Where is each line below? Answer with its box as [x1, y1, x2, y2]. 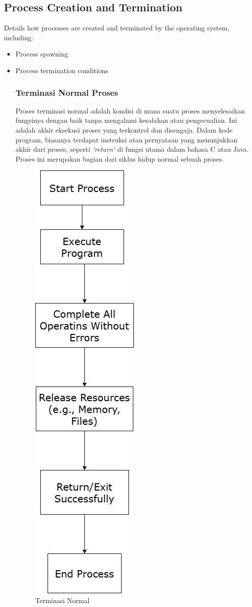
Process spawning [15, 49, 68, 59]
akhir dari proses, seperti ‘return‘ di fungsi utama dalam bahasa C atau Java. [15, 144, 249, 154]
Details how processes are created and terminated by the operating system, [4, 23, 230, 33]
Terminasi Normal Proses [15, 86, 118, 98]
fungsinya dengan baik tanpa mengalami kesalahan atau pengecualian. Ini [15, 115, 237, 125]
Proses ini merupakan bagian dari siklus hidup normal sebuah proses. [15, 153, 224, 164]
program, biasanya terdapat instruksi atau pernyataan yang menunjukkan [15, 134, 238, 144]
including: [4, 32, 33, 42]
